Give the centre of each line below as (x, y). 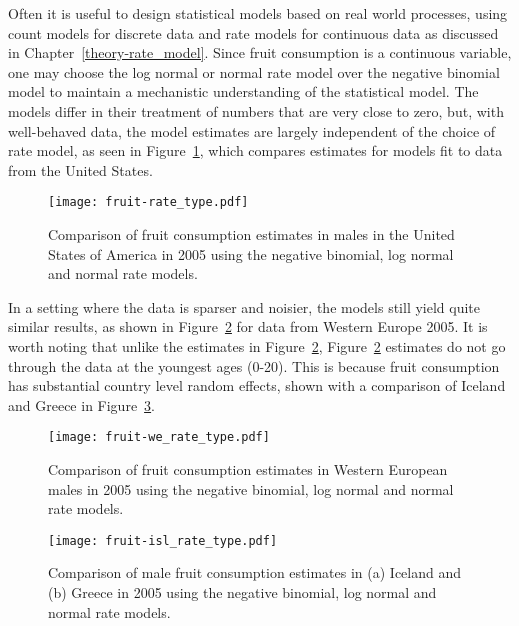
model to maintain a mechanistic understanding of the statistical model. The (243, 91)
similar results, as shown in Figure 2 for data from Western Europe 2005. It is (248, 326)
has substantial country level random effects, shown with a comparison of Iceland (257, 385)
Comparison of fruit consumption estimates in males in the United (251, 234)
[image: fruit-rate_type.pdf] (148, 202)
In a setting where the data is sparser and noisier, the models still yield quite (244, 306)
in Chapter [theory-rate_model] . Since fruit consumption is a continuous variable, (260, 52)
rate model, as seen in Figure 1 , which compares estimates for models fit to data (255, 150)
